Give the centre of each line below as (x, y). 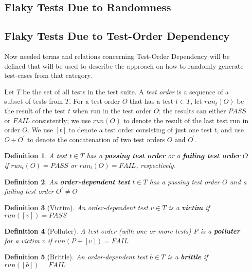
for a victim (22, 240)
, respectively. (156, 165)
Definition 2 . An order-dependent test (67, 181)
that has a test (152, 101)
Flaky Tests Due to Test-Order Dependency (117, 36)
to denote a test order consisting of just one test (140, 130)
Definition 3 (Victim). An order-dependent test (76, 207)
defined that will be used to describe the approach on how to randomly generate (124, 65)
